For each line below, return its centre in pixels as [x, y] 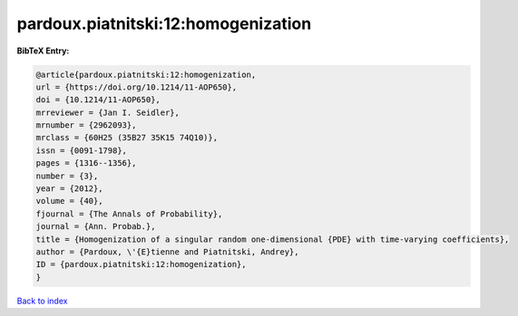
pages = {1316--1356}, [86, 163]
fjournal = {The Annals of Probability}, [129, 214]
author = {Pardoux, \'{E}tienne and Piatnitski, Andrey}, [167, 252]
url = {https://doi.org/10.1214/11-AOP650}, [137, 87]
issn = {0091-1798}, [81, 150]
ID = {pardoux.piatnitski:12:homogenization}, [141, 264]
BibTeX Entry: [43, 51]
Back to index [42, 301]
